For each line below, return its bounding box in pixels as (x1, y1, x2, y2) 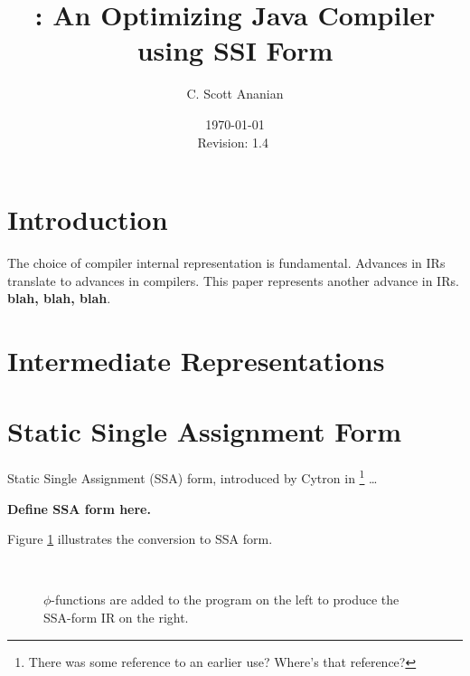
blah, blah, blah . (7, 289, 111, 308)
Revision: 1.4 (197, 132, 268, 151)
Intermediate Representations (7, 342, 385, 378)
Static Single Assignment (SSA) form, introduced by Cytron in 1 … (7, 466, 378, 487)
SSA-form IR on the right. (43, 607, 189, 626)
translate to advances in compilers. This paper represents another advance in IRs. (7, 271, 459, 290)
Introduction (7, 201, 168, 238)
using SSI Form (136, 32, 334, 69)
